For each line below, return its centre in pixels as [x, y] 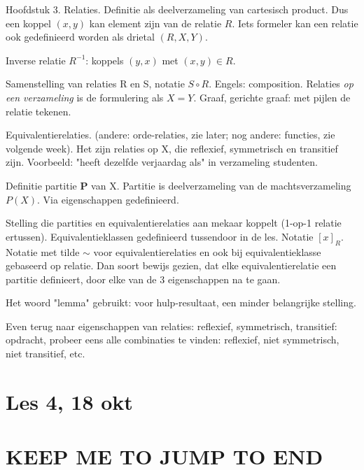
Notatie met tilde [43, 251]
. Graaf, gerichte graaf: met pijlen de [272, 97]
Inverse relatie [36, 60]
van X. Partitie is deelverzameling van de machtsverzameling [221, 185]
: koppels [105, 60]
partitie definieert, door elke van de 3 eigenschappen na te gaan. [143, 279]
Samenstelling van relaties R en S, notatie [95, 84]
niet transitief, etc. [45, 354]
